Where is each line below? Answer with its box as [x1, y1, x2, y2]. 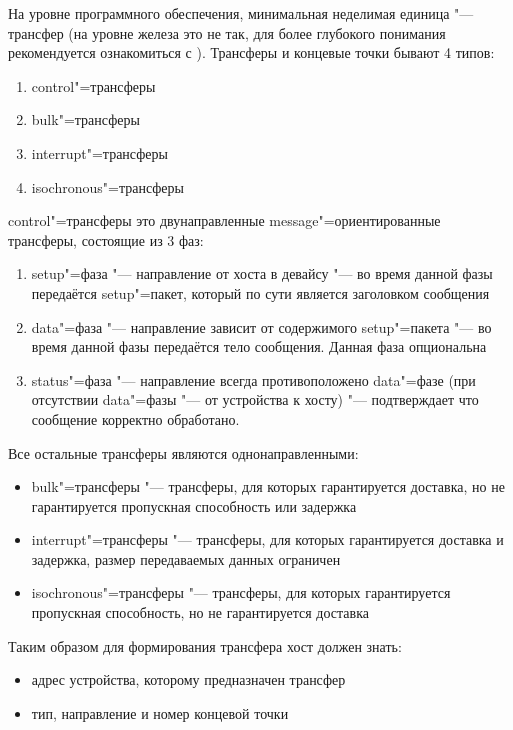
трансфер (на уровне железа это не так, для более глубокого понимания [8, 22, 446, 43]
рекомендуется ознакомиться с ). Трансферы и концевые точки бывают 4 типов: [8, 42, 495, 63]
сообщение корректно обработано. [31, 408, 240, 429]
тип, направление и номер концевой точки [31, 702, 289, 723]
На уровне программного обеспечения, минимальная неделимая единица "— [8, 3, 474, 23]
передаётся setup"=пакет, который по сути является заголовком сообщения [31, 282, 490, 303]
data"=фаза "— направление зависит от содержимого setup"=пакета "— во [31, 316, 492, 337]
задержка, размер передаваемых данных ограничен [31, 548, 341, 569]
